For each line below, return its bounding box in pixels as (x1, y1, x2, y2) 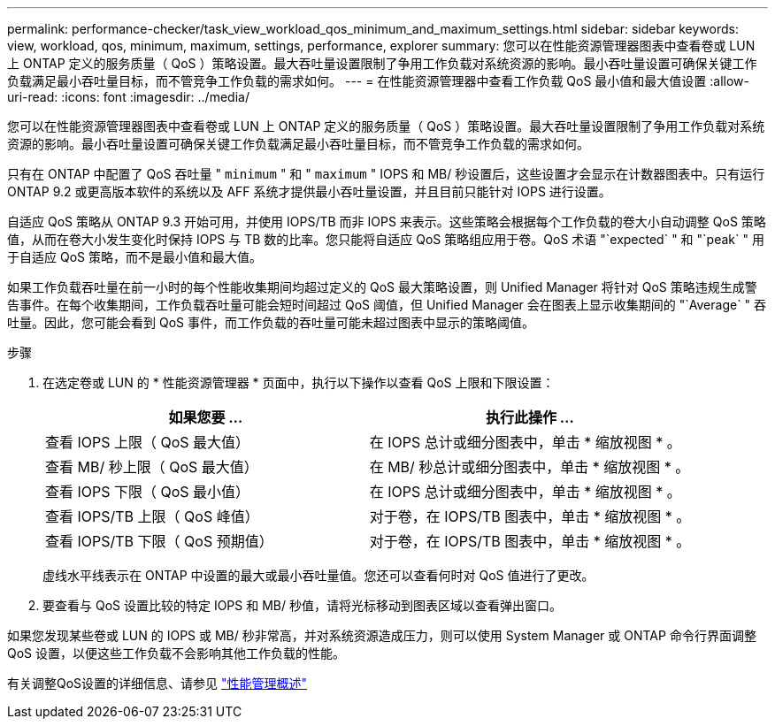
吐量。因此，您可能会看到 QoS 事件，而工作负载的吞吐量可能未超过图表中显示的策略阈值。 (7, 315, 534, 330)
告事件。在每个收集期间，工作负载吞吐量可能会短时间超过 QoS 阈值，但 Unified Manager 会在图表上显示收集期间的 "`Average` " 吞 (7, 297, 767, 312)
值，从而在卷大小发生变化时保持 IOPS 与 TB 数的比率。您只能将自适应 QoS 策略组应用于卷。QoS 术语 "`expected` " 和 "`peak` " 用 (7, 232, 764, 247)
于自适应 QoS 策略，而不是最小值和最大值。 (7, 249, 262, 264)
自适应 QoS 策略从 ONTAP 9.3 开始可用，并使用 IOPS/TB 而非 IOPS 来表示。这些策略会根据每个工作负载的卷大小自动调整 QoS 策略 (7, 214, 766, 229)
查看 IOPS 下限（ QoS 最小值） (45, 483, 250, 501)
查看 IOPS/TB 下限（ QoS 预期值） (45, 532, 273, 550)
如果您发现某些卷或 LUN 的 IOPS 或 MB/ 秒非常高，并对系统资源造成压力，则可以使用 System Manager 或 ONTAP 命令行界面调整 (7, 628, 756, 643)
